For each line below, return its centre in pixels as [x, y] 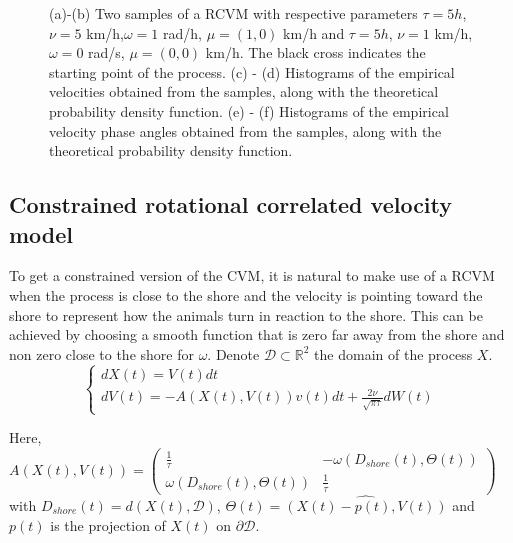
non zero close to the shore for [101, 353]
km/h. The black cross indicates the [315, 52]
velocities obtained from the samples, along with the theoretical [244, 91]
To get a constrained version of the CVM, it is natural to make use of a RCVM [252, 275]
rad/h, [182, 32]
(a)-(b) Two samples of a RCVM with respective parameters [233, 13]
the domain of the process [393, 353]
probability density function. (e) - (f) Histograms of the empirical [249, 110]
